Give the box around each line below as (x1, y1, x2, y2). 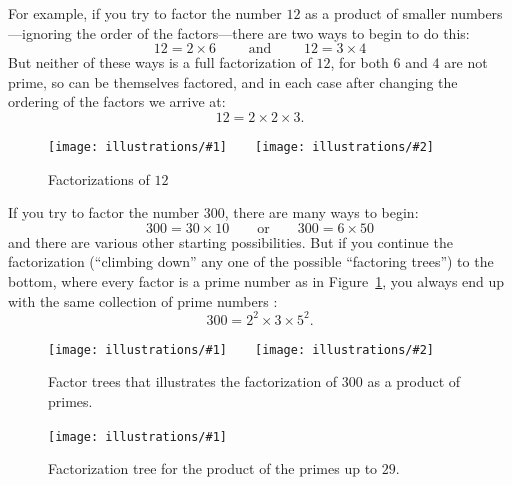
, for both (330, 52, 389, 73)
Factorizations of (48, 168, 150, 189)
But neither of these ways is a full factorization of (8, 52, 312, 73)
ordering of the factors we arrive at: (8, 91, 226, 112)
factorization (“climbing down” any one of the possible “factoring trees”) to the (8, 251, 494, 272)
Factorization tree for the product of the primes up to (48, 458, 378, 479)
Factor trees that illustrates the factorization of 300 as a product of (48, 371, 461, 392)
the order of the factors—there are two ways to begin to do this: (76, 22, 470, 43)
